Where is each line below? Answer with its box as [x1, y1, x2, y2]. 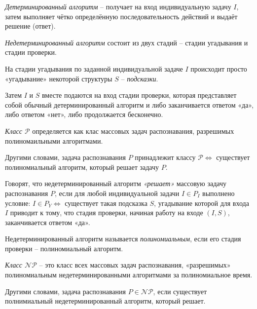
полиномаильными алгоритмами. [5, 135, 103, 146]
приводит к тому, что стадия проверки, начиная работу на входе [10, 207, 203, 218]
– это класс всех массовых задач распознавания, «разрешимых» [39, 260, 231, 270]
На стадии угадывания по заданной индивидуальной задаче [5, 63, 183, 74]
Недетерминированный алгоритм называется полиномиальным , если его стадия [5, 233, 241, 244]
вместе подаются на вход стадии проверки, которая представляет [41, 90, 237, 100]
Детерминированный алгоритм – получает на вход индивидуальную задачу [5, 1, 231, 11]
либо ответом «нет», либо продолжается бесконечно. [5, 109, 163, 119]
